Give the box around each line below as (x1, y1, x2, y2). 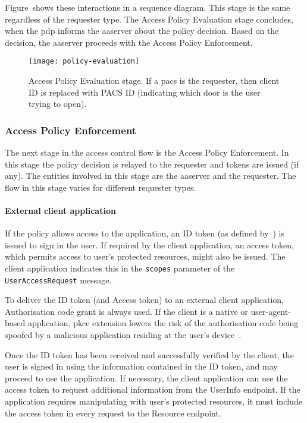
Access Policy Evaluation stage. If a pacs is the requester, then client (29, 74, 280, 87)
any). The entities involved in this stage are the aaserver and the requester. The (5, 169, 296, 182)
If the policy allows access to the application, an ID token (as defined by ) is (5, 227, 284, 239)
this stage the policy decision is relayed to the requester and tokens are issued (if (5, 157, 299, 170)
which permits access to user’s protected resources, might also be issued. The (5, 250, 286, 263)
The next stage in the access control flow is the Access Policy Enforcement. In (5, 146, 289, 159)
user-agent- (250, 305, 291, 317)
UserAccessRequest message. (5, 273, 112, 286)
